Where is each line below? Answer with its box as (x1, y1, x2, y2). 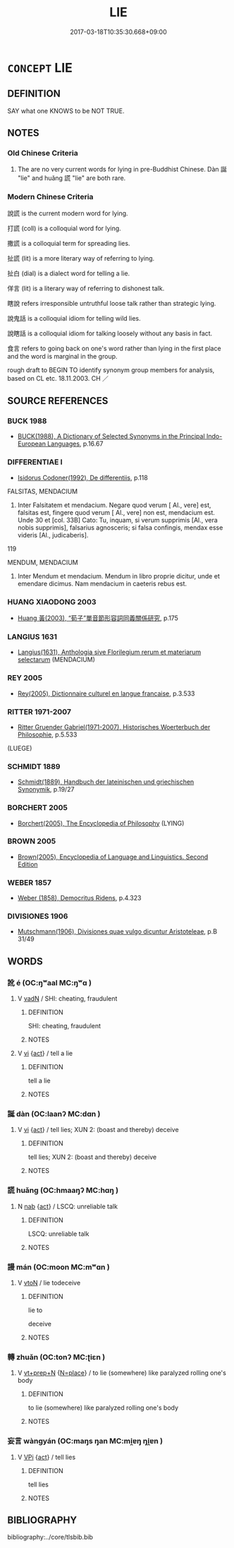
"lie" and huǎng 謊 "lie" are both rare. (17, 174, 126, 182)
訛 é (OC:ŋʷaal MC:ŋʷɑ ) (7, 977, 92, 987)
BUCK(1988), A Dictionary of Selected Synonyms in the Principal (17, 432, 206, 441)
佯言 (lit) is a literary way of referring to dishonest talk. (7, 284, 165, 292)
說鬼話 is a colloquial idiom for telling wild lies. (7, 314, 141, 322)
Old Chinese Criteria (7, 148, 79, 158)
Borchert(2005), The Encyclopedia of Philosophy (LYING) (17, 818, 185, 827)
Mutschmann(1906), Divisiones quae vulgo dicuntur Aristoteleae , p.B (17, 927, 217, 936)
